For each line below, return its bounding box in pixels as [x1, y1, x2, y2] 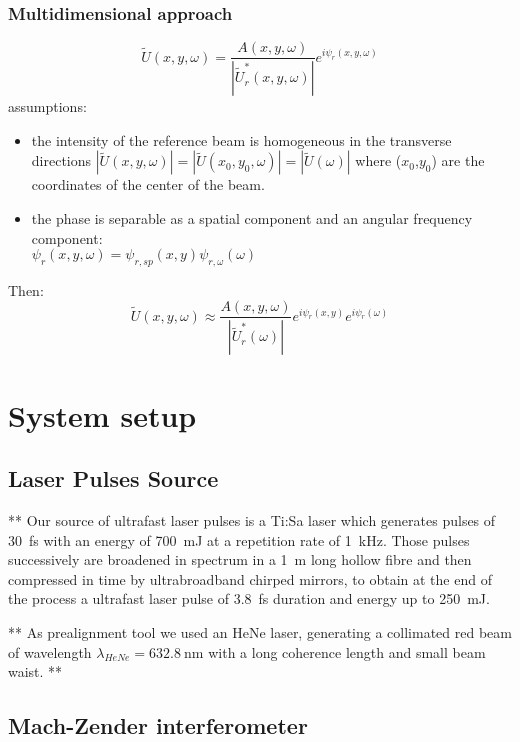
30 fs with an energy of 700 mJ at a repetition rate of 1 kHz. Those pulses [8, 529, 470, 550]
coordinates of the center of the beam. [31, 174, 265, 195]
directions [31, 150, 92, 171]
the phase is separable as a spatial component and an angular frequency [31, 207, 473, 228]
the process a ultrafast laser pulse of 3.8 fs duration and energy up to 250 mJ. [8, 588, 490, 609]
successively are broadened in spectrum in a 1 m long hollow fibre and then [8, 549, 472, 570]
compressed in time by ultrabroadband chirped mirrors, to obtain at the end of [8, 568, 492, 589]
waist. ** [8, 661, 63, 682]
